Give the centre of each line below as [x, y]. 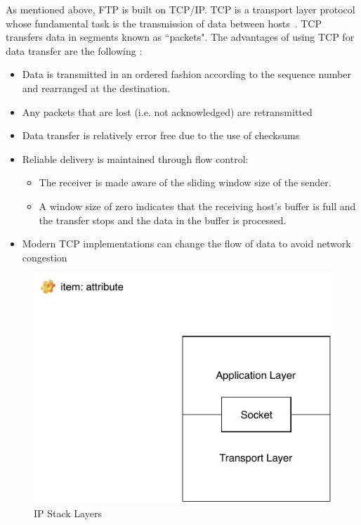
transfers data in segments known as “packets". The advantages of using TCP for [180, 37]
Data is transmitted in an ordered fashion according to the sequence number [186, 74]
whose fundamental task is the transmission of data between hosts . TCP [164, 23]
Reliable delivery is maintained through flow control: [135, 158]
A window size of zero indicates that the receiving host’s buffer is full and [197, 206]
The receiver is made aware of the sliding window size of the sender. [185, 182]
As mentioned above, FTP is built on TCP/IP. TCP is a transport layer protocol [180, 9]
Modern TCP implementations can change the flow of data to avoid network [186, 244]
